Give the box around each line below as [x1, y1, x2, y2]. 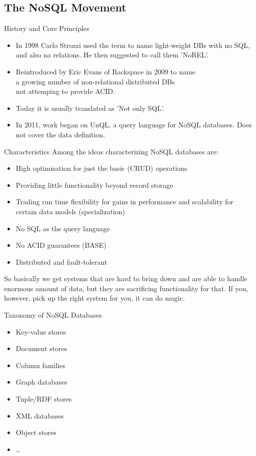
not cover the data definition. [15, 129, 105, 139]
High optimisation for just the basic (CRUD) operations [15, 163, 188, 173]
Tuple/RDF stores [15, 394, 72, 404]
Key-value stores [15, 326, 66, 337]
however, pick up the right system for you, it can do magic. [4, 293, 185, 303]
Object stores [15, 427, 56, 438]
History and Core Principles [4, 23, 89, 33]
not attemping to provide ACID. [15, 86, 115, 96]
